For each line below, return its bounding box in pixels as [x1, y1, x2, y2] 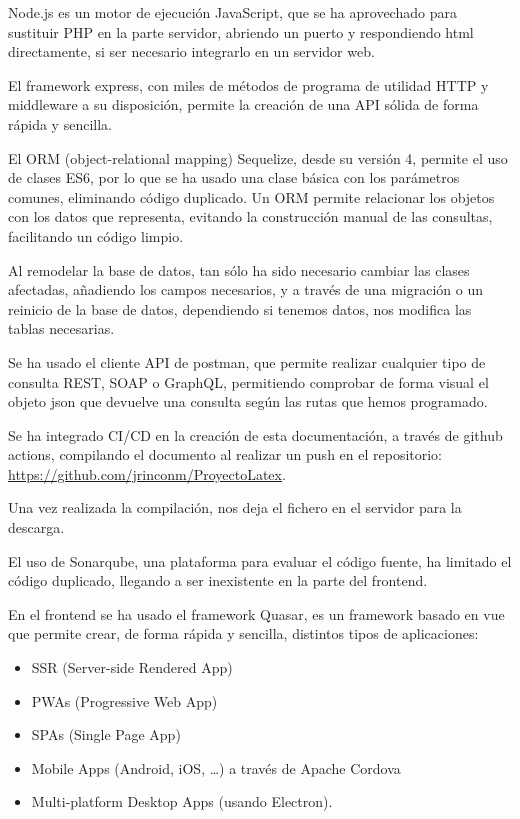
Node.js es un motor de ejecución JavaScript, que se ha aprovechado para [8, 2, 457, 22]
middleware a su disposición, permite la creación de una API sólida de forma [8, 94, 479, 115]
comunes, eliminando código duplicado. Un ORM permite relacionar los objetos [8, 186, 495, 207]
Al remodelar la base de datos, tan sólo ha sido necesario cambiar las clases [8, 259, 470, 280]
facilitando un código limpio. [8, 225, 184, 246]
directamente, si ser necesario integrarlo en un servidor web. [8, 41, 375, 62]
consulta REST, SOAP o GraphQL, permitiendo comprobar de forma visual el [8, 371, 489, 392]
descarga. [8, 517, 65, 538]
